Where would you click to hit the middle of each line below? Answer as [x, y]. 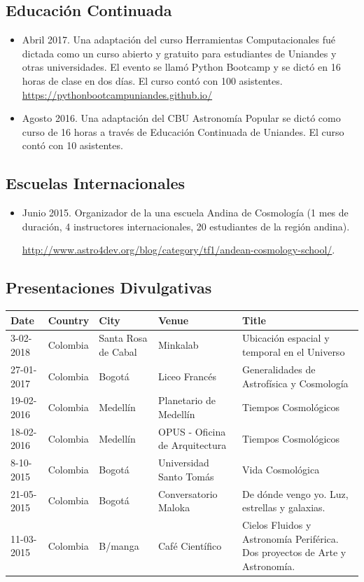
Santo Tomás [186, 476]
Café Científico [190, 545]
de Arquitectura [192, 445]
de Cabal [118, 352]
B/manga [119, 545]
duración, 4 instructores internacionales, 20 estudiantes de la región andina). [186, 226]
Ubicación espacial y [286, 338]
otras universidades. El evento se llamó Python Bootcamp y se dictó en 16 [181, 67]
